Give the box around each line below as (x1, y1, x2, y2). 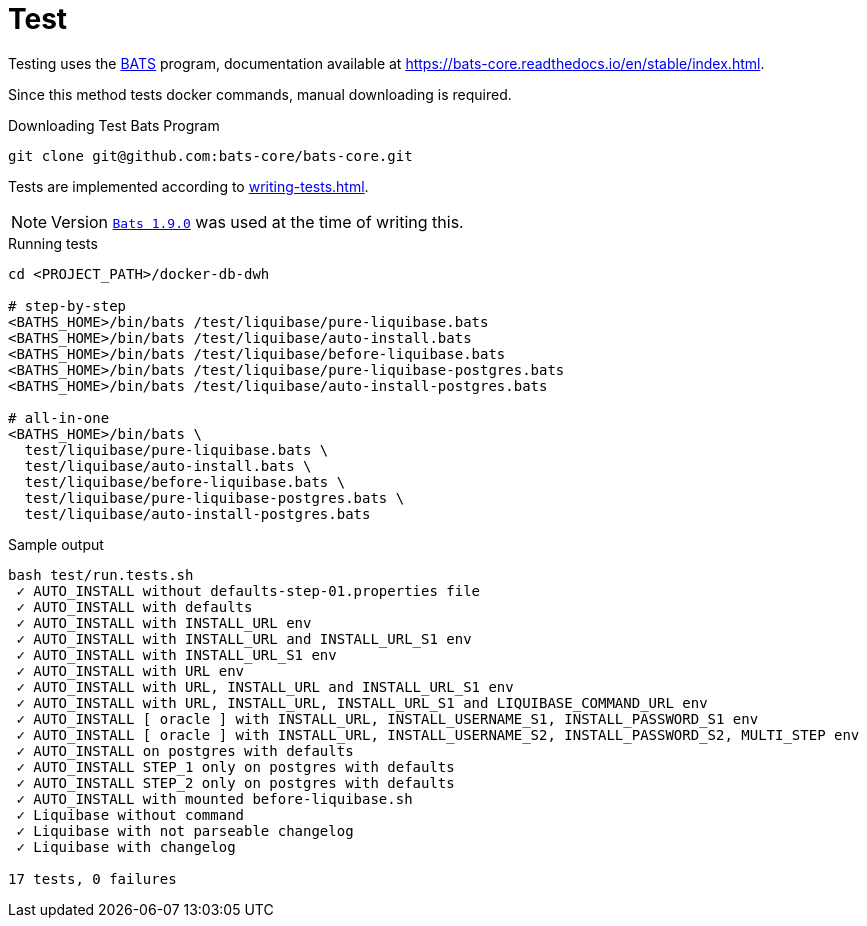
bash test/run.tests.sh (8, 566, 194, 583)
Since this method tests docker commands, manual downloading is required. (8, 85, 512, 103)
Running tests (8, 234, 98, 252)
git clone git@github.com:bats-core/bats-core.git (8, 147, 413, 164)
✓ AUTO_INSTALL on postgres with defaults (16, 742, 354, 759)
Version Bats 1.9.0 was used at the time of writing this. (51, 211, 464, 232)
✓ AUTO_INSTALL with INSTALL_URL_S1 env (16, 646, 337, 663)
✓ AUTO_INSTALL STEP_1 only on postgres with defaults (16, 758, 455, 775)
